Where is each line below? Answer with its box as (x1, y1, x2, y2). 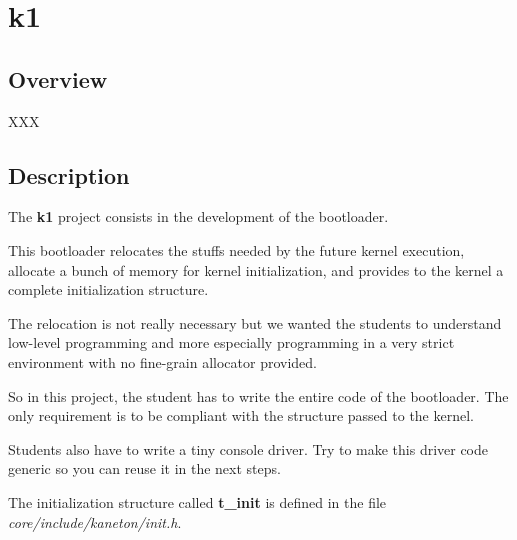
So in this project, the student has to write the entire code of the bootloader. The (8, 385, 509, 406)
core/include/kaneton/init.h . (8, 511, 182, 532)
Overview (8, 63, 108, 94)
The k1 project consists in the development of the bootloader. (8, 206, 389, 227)
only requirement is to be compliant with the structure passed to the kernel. (8, 405, 474, 426)
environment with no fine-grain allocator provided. (8, 351, 317, 372)
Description (8, 159, 130, 190)
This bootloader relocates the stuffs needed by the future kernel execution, (8, 239, 465, 260)
